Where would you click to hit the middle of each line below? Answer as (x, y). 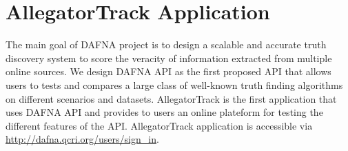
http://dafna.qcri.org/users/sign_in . (82, 139)
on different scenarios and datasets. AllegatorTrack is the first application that (171, 98)
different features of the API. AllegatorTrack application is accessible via (159, 125)
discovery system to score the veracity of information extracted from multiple (169, 58)
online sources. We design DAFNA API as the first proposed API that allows (168, 71)
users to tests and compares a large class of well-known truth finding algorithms (174, 84)
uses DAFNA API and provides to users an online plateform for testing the (164, 112)
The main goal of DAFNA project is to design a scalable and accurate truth (166, 44)
